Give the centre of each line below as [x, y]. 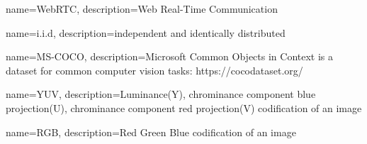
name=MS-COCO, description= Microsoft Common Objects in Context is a [170, 56]
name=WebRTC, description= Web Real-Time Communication [142, 9]
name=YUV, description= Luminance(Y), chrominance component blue [161, 94]
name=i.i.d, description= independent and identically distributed [146, 32]
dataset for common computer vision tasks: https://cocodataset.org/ [154, 70]
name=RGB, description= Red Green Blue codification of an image [151, 132]
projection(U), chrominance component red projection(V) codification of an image [184, 107]
